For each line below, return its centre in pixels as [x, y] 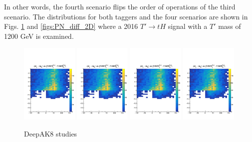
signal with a [188, 26]
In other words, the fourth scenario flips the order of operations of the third [120, 6]
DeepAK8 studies [51, 133]
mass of [230, 26]
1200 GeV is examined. [39, 36]
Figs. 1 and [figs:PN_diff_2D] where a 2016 [71, 26]
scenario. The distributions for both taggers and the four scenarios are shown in [126, 16]
